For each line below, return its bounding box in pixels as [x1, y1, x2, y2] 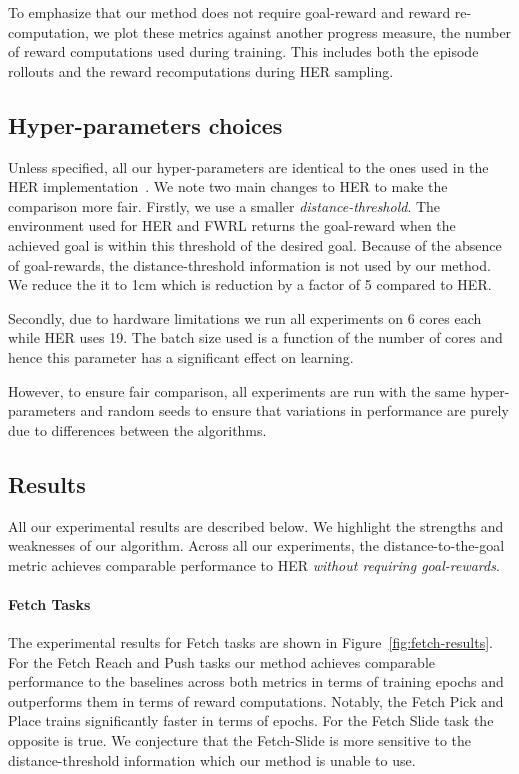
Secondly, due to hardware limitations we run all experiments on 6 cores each [8, 307, 482, 328]
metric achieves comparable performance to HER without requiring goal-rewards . [8, 554, 500, 575]
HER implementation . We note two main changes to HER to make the [8, 176, 448, 197]
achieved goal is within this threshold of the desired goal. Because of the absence [8, 234, 502, 255]
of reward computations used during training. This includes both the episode [8, 41, 479, 62]
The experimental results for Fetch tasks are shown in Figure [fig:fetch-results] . [8, 632, 493, 653]
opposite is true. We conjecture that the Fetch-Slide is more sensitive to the [8, 730, 472, 751]
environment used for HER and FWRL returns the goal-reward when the [8, 215, 456, 236]
